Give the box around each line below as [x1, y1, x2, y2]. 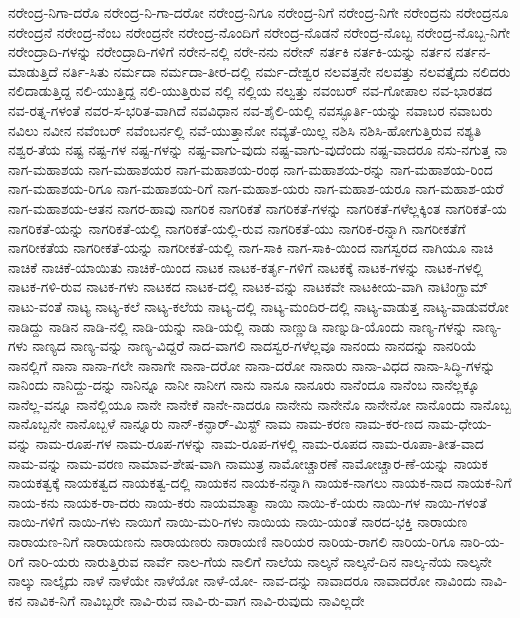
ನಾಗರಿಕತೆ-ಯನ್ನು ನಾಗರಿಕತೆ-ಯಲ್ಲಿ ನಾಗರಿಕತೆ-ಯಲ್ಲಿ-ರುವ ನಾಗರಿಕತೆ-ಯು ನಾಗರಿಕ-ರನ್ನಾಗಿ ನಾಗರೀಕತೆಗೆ [8, 217, 466, 238]
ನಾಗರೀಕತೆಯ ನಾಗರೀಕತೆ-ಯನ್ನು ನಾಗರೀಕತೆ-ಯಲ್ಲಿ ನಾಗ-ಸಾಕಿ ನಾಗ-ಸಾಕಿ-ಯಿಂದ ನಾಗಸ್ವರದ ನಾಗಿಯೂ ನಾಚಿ [8, 237, 494, 258]
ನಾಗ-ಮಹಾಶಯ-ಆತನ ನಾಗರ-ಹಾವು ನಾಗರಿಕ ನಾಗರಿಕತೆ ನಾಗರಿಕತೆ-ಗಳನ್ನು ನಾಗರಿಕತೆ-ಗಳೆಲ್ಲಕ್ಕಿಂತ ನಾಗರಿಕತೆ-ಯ [8, 197, 507, 218]
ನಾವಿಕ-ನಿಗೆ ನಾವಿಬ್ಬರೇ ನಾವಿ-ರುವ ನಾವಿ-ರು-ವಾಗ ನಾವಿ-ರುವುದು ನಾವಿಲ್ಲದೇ [26, 589, 365, 610]
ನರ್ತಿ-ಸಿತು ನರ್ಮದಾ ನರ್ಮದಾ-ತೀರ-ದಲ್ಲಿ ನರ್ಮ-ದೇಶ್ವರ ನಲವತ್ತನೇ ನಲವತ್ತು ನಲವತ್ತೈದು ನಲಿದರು [62, 60, 511, 81]
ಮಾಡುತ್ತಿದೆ [8, 60, 58, 81]
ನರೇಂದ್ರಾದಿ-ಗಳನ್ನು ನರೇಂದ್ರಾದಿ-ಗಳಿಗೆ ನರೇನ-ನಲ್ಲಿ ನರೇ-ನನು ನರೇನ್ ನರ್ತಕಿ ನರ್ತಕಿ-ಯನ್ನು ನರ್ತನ [8, 41, 452, 62]
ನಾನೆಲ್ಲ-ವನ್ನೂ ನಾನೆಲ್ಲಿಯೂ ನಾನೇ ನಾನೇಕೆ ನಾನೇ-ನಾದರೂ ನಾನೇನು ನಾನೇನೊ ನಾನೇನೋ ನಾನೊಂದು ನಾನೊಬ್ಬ [8, 393, 511, 414]
